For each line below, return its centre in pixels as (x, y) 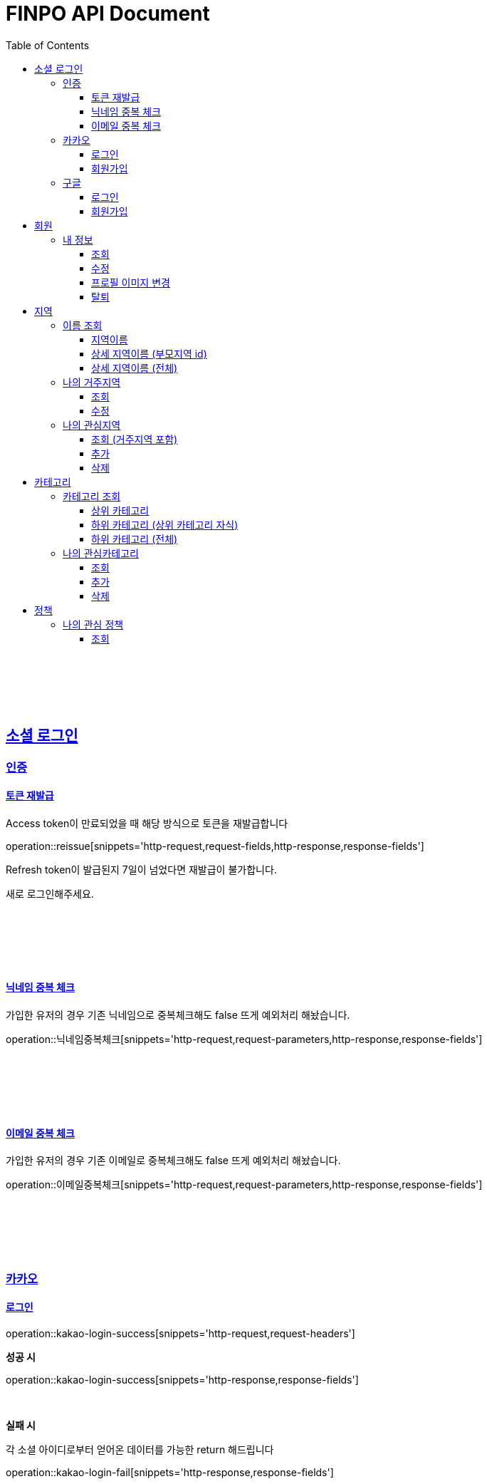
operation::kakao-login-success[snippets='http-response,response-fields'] (182, 1379)
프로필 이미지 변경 (131, 282)
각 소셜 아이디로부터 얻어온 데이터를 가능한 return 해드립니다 (140, 1449)
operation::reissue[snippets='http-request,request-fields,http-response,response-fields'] (215, 846)
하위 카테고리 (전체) (135, 539)
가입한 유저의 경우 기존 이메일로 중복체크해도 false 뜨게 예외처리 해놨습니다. (173, 1161)
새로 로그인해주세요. (50, 893)
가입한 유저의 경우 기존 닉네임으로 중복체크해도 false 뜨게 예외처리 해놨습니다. (178, 1015)
